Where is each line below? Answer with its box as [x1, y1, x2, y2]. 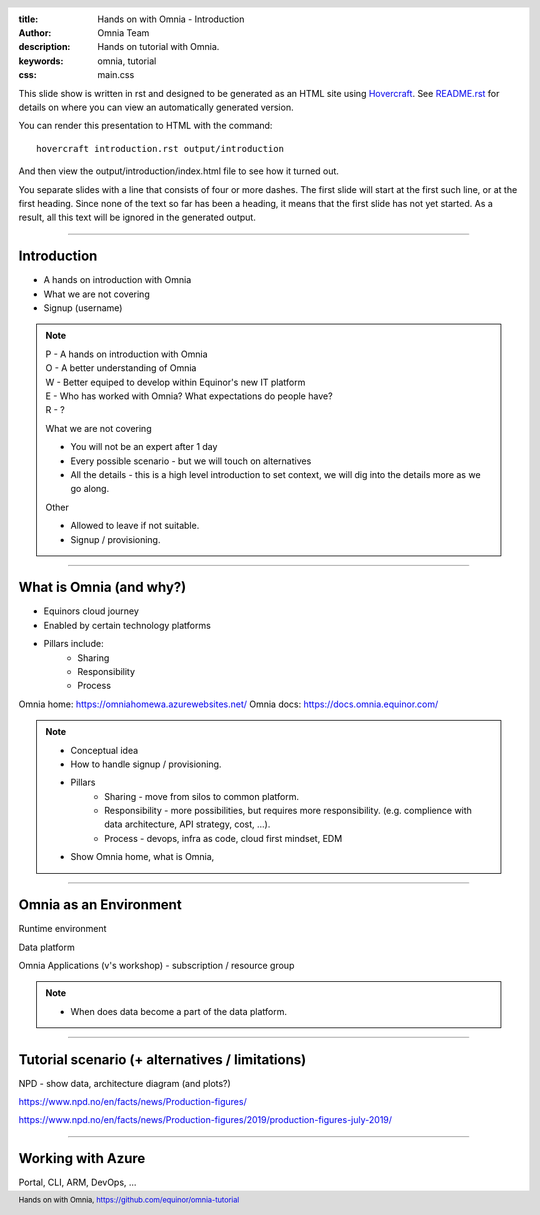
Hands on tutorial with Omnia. [97, 41, 220, 53]
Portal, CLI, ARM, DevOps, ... [18, 1176, 137, 1189]
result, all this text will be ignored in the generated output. [18, 211, 257, 224]
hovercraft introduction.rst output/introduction [36, 143, 285, 154]
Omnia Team [97, 27, 150, 39]
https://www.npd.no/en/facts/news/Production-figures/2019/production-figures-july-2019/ [18, 1114, 393, 1126]
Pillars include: [43, 638, 104, 650]
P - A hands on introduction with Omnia [45, 348, 208, 360]
